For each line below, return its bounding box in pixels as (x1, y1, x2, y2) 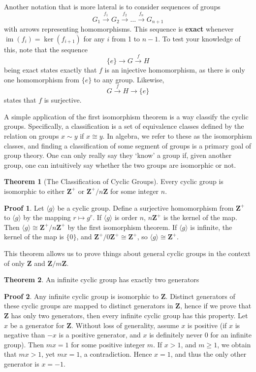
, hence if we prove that (180, 300, 252, 311)
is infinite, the (190, 222, 232, 232)
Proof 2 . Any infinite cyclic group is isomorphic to (4, 291, 159, 301)
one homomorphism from (4, 74, 79, 84)
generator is (4, 358, 39, 369)
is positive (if (187, 320, 227, 330)
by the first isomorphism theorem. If (67, 222, 177, 232)
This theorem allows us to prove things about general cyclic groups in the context (4, 248, 251, 258)
